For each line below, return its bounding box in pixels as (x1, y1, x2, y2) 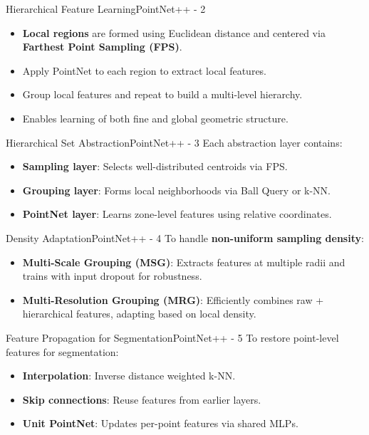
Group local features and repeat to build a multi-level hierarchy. (22, 87, 303, 102)
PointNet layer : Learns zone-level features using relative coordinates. (22, 206, 332, 221)
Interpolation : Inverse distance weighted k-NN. (22, 368, 236, 383)
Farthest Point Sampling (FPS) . (22, 39, 182, 54)
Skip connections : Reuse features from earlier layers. (22, 392, 261, 407)
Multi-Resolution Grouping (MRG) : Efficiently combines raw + (22, 292, 324, 307)
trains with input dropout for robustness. (22, 268, 202, 283)
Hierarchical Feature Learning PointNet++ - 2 (6, 1, 206, 16)
